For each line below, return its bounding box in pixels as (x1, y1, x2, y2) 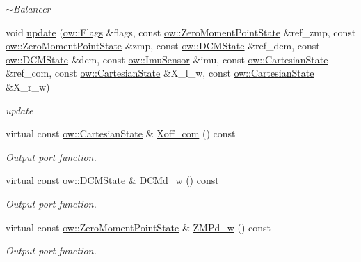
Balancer (13, 1, 51, 15)
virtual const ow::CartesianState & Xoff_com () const (6, 126, 236, 141)
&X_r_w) (6, 79, 50, 93)
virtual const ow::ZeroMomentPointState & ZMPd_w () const (6, 219, 271, 234)
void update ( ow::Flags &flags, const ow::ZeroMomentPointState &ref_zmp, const (6, 24, 356, 39)
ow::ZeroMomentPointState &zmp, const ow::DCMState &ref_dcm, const (6, 38, 320, 53)
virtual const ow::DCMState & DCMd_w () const (6, 173, 219, 187)
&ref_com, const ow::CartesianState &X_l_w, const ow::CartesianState (6, 65, 314, 80)
